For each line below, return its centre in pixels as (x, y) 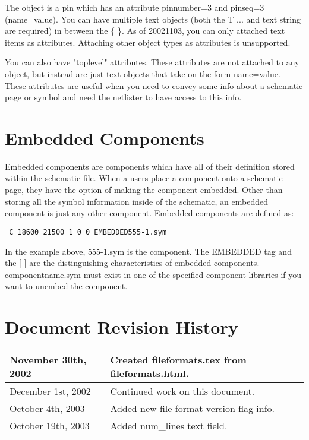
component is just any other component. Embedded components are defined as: (149, 213)
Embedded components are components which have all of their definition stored (150, 166)
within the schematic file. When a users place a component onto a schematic (144, 178)
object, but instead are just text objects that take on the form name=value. (143, 73)
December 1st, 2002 (50, 391)
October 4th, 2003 (47, 408)
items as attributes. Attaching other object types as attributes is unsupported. (148, 42)
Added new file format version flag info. (193, 408)
